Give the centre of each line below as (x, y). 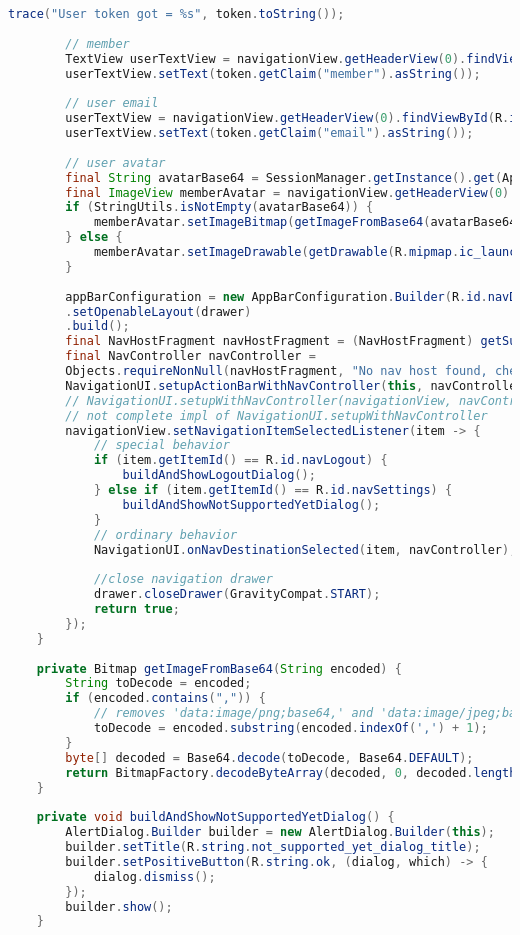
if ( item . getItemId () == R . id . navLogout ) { (240, 460)
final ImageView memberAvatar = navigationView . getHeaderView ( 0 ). (291, 192)
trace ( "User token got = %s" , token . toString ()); (176, 14)
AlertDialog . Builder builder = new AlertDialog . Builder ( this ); (280, 832)
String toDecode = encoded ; (158, 683)
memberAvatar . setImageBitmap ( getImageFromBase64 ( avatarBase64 (305, 222)
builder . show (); (119, 906)
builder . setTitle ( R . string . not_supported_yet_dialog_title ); (273, 847)
